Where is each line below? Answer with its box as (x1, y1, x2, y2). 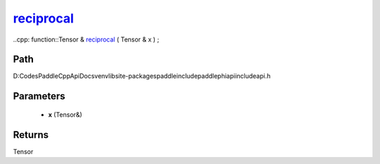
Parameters (13, 90, 65, 102)
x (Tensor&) (48, 110, 82, 119)
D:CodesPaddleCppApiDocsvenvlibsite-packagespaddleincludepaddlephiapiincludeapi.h (13, 72, 271, 80)
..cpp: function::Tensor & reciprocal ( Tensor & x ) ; (13, 35, 160, 44)
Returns (13, 129, 49, 141)
